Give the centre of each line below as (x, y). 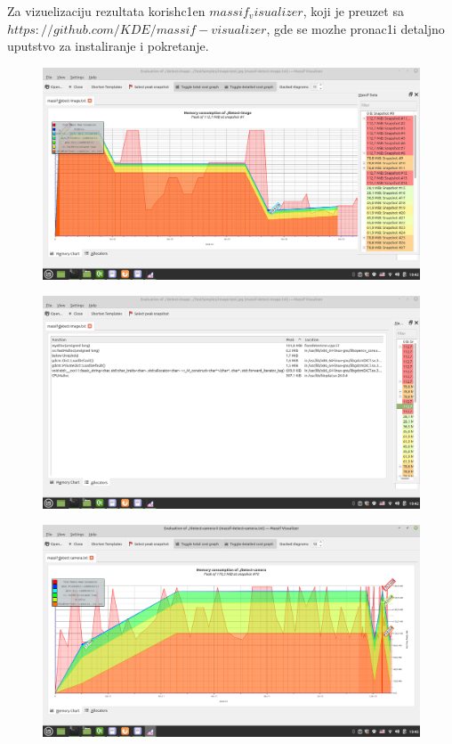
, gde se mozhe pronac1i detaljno (355, 28)
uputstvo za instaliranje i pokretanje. (108, 46)
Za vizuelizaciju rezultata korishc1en (106, 11)
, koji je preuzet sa (353, 11)
